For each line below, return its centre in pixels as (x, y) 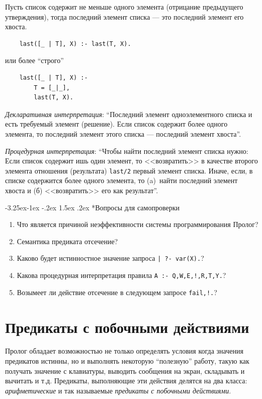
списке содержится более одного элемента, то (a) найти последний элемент (121, 180)
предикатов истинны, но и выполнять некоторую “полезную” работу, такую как (127, 361)
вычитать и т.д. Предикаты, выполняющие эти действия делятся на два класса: (126, 381)
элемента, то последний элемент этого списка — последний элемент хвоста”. (123, 133)
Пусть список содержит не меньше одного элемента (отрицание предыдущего (124, 7)
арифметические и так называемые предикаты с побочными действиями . (118, 390)
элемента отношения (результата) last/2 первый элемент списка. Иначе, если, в (129, 170)
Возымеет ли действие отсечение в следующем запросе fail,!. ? (117, 292)
